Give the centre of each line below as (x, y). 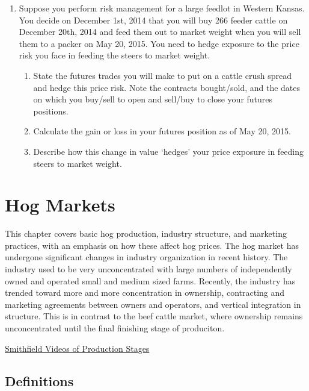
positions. (51, 111)
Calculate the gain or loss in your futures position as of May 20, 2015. (162, 131)
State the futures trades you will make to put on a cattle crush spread (162, 75)
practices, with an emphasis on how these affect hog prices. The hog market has (152, 245)
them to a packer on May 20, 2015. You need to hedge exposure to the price (159, 43)
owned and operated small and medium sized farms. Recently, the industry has (150, 280)
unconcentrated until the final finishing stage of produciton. (115, 328)
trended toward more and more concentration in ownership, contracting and (145, 292)
